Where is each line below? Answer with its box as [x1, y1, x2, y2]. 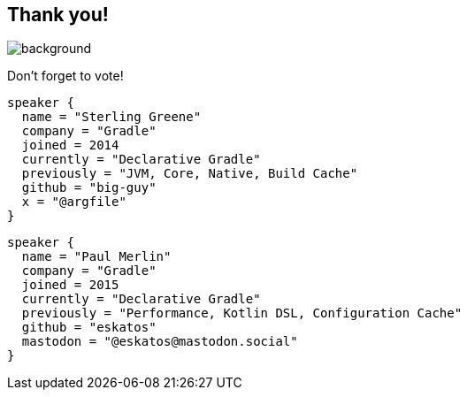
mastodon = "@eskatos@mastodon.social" [21, 334, 298, 349]
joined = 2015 [21, 278, 119, 293]
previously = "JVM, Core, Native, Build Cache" [21, 166, 358, 181]
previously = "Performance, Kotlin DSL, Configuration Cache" [21, 306, 463, 321]
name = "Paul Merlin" [21, 249, 172, 264]
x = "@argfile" [21, 195, 126, 210]
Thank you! [7, 4, 109, 26]
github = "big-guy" [21, 180, 157, 195]
